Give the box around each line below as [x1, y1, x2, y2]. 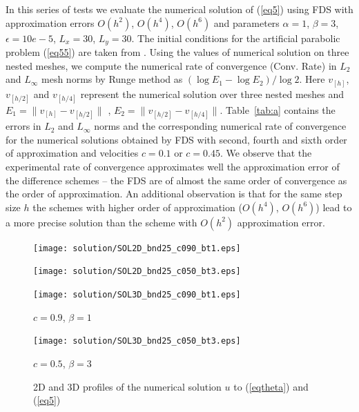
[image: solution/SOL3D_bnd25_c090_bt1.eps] [33, 290, 241, 300]
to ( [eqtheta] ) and [233, 379, 309, 393]
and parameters [213, 15, 280, 30]
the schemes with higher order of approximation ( [32, 199, 242, 214]
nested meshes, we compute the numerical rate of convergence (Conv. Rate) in [6, 58, 337, 72]
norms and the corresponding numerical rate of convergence [94, 119, 347, 133]
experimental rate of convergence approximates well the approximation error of [6, 159, 340, 173]
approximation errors [6, 15, 95, 30]
